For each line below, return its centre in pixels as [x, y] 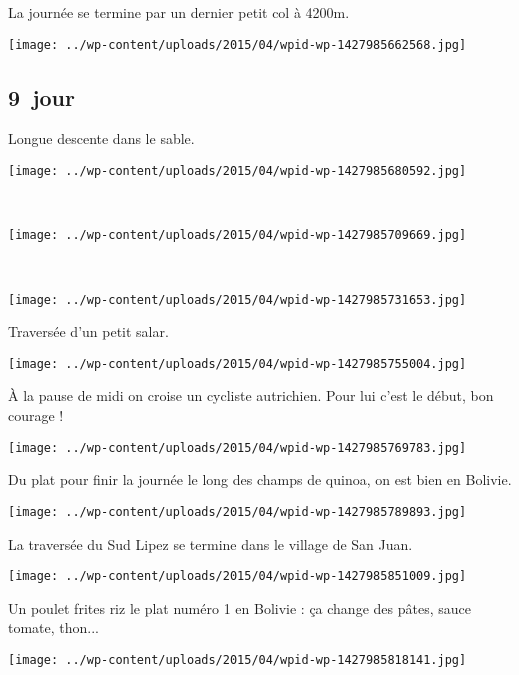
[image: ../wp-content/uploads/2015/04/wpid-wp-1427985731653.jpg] [237, 299]
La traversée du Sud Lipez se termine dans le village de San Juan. [210, 543]
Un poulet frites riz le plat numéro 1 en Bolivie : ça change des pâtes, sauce [239, 607]
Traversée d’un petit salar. [88, 331]
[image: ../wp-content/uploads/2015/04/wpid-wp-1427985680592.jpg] [237, 171]
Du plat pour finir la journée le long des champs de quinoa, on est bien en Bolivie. [260, 479]
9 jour [41, 96]
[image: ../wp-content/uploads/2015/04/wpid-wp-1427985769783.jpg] [237, 447]
